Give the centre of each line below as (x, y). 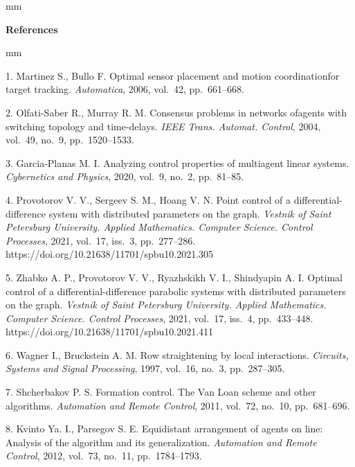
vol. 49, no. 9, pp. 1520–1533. (70, 140)
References (32, 29)
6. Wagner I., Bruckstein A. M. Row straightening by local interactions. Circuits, (177, 354)
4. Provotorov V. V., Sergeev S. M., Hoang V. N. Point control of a (148, 199)
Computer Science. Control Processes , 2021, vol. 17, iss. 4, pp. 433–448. (160, 318)
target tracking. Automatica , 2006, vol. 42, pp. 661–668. (125, 89)
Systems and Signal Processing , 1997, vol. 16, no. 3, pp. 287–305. (145, 368)
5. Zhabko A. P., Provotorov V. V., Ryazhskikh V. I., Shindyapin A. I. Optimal (174, 277)
